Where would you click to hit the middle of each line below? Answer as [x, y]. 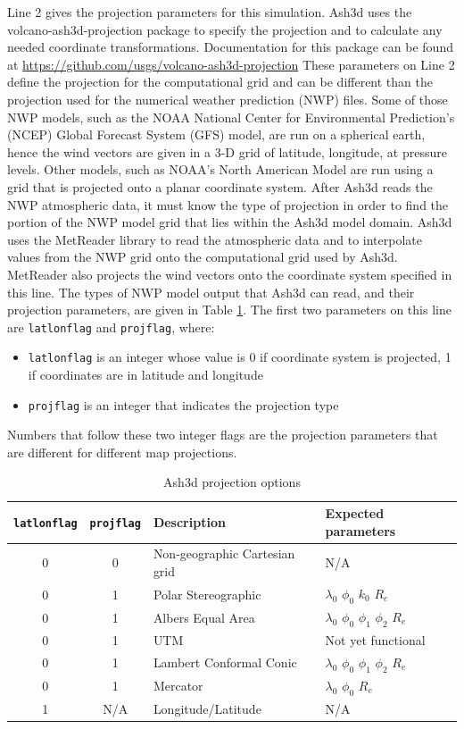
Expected [355, 513]
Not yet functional [375, 640]
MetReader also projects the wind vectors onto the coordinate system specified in [230, 274]
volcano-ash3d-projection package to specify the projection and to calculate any [225, 29]
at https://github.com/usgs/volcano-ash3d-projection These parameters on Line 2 [231, 64]
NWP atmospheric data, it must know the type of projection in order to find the [228, 204]
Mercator [178, 686]
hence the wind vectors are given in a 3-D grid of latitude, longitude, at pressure [227, 151]
